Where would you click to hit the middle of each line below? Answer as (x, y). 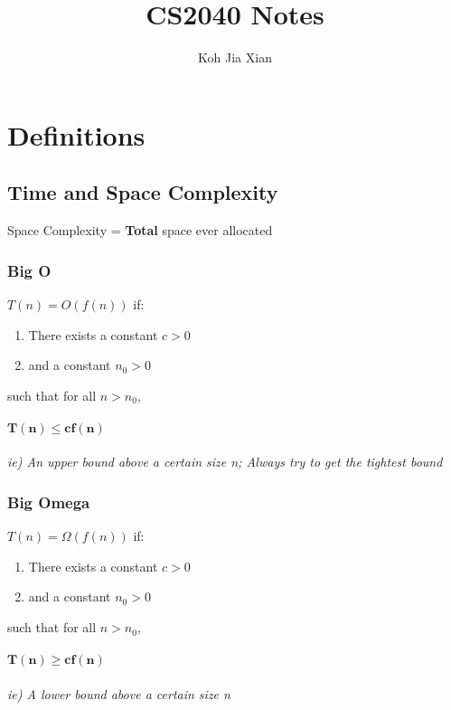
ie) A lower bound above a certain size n (119, 693)
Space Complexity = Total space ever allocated (140, 230)
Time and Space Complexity (143, 192)
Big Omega (49, 502)
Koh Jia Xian (235, 57)
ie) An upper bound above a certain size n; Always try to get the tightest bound (225, 462)
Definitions (76, 134)
